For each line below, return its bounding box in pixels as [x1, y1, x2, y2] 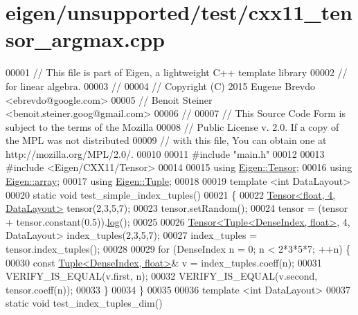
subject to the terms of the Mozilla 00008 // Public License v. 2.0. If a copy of [6, 119, 339, 134]
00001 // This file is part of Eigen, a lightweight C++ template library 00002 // [6, 65, 348, 80]
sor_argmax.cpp [6, 25, 165, 53]
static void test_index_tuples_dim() [6, 296, 163, 310]
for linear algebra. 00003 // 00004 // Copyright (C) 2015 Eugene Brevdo [6, 78, 316, 93]
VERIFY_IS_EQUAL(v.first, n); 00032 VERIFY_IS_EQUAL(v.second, [6, 269, 318, 283]
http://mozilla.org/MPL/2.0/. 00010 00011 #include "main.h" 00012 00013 [6, 146, 325, 161]
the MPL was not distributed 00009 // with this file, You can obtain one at [6, 133, 327, 147]
